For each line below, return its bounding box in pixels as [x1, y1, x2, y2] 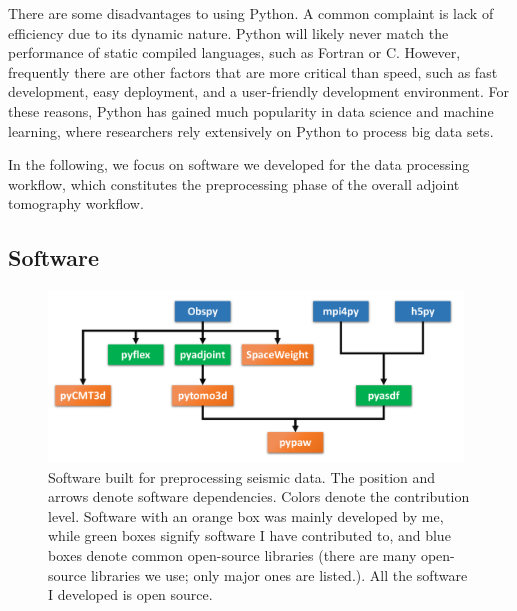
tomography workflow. [8, 193, 144, 214]
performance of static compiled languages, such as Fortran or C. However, [8, 42, 461, 63]
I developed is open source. [48, 584, 213, 605]
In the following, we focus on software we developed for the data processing [8, 154, 470, 175]
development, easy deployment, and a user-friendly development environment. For [8, 81, 510, 102]
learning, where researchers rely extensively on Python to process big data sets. [8, 120, 494, 141]
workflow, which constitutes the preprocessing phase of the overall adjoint [8, 173, 460, 194]
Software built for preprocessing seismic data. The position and [48, 466, 436, 487]
